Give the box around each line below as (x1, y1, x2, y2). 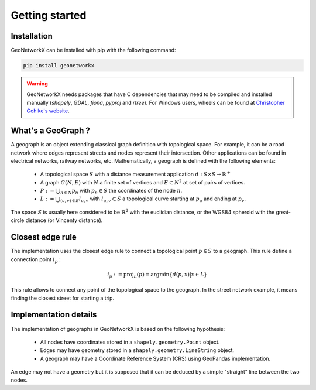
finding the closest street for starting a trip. (11, 295, 114, 302)
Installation (11, 31, 53, 41)
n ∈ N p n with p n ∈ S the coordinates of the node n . (60, 187, 183, 196)
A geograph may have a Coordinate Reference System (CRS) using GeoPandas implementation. (40, 355, 271, 362)
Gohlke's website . (26, 107, 70, 114)
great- (276, 208, 291, 215)
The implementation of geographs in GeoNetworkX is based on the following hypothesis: (11, 325, 225, 332)
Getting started (11, 9, 87, 22)
